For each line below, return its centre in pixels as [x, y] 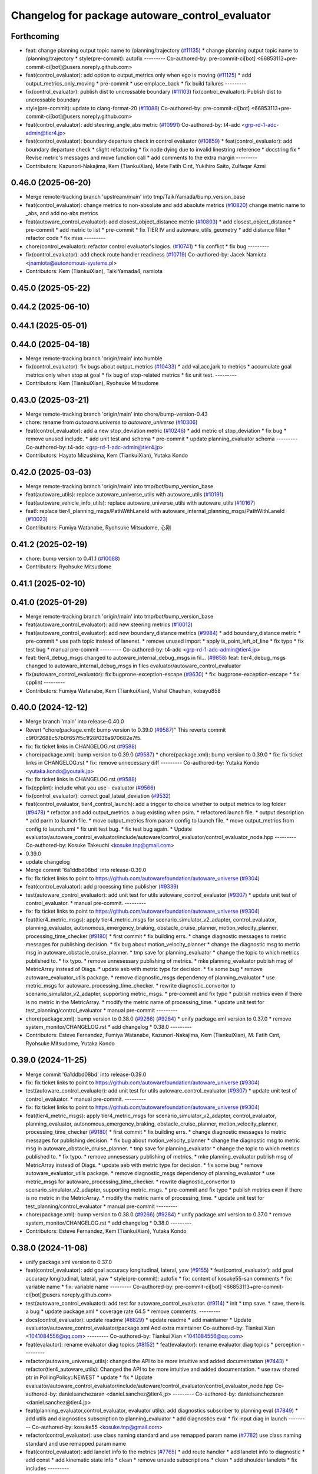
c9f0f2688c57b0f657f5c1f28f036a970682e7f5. [84, 738]
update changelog [48, 862]
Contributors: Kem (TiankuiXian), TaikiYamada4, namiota [94, 271]
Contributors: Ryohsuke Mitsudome [69, 567]
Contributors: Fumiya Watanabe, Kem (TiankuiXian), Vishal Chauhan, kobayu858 [123, 690]
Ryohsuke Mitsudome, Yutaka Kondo [70, 1043]
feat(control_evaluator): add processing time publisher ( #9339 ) [102, 887]
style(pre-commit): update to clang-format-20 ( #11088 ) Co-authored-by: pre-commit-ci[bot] [138, 108]
